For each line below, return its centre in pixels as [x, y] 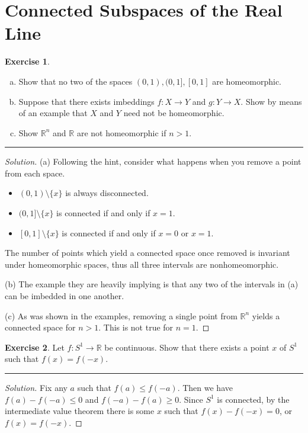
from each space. [35, 173]
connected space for [40, 327]
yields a [266, 315]
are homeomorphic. [247, 81]
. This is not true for [136, 327]
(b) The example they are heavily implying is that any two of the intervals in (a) [152, 284]
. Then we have [205, 387]
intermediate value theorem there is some [80, 411]
